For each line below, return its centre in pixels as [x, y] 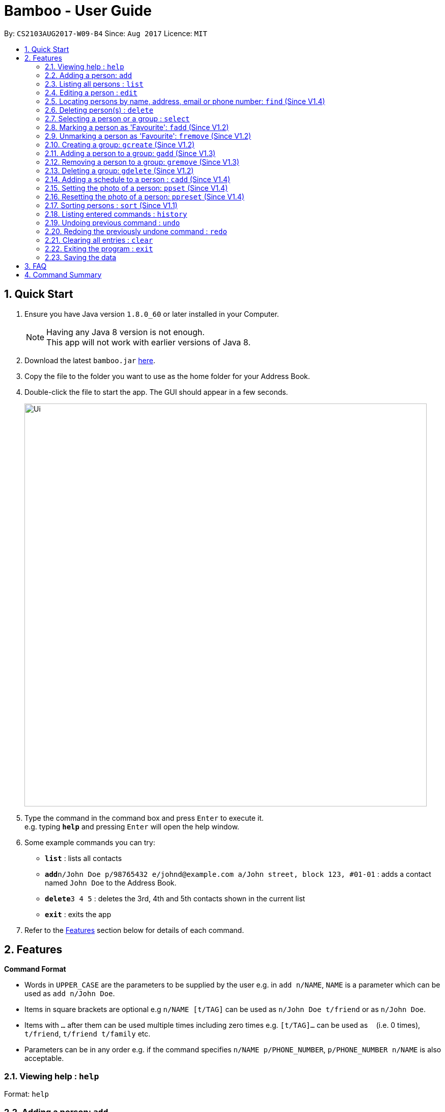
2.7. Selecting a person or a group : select [117, 118]
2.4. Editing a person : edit [91, 92]
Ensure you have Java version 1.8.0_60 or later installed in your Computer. [152, 314]
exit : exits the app [78, 914]
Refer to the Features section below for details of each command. [134, 930]
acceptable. [44, 1058]
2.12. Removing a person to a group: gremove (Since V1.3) [142, 162]
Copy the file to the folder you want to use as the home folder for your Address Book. [167, 376]
